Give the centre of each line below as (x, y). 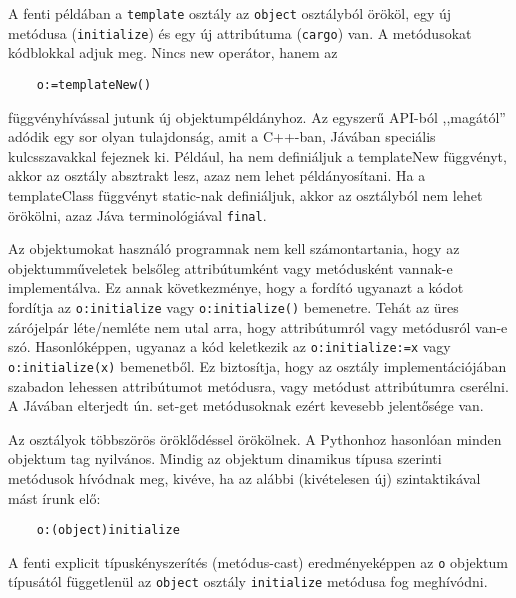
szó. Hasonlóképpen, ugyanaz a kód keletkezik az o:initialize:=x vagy (229, 346)
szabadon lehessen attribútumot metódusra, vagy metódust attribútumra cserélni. (258, 385)
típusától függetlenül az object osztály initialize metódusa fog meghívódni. (248, 581)
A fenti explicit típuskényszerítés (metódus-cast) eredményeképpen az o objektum (258, 561)
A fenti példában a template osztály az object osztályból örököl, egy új (230, 13)
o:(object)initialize (108, 530)
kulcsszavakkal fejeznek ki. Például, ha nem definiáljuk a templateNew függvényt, (257, 155)
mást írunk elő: (54, 497)
